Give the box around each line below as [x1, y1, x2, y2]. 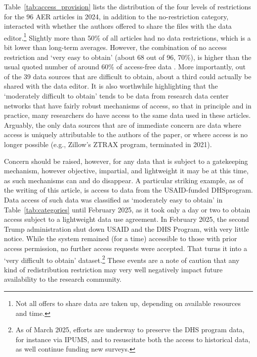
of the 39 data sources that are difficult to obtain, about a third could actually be [4, 71, 252, 81]
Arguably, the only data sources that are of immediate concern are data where [4, 119, 241, 130]
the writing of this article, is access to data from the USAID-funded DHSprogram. [4, 185, 253, 195]
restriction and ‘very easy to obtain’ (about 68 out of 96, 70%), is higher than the [4, 51, 252, 62]
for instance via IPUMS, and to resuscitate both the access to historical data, [15, 334, 251, 344]
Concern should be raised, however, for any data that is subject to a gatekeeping [4, 155, 248, 166]
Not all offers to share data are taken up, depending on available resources [15, 298, 241, 308]
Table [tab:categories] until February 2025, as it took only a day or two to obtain [4, 204, 251, 214]
